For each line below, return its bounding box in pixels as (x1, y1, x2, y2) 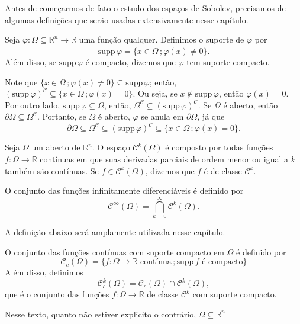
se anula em (141, 110, 184, 123)
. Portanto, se (37, 110, 86, 123)
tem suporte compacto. (186, 56, 270, 68)
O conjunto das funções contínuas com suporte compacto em (5, 245, 224, 258)
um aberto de (31, 141, 80, 153)
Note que (5, 75, 38, 88)
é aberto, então (223, 98, 278, 111)
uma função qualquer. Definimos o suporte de (79, 33, 244, 46)
